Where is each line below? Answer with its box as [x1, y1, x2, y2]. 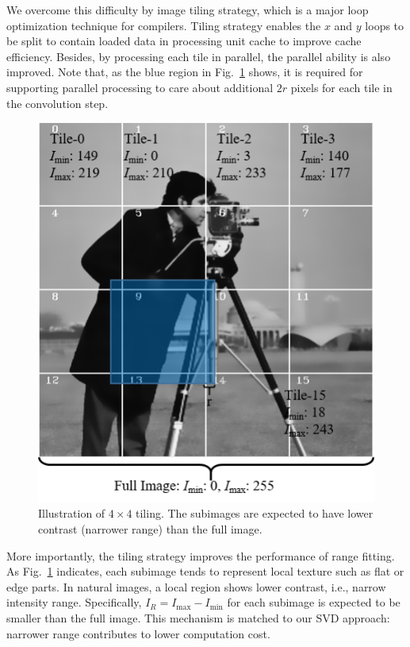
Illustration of [38, 505, 105, 522]
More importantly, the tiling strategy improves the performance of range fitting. [6, 547, 395, 564]
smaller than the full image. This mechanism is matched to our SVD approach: [6, 610, 390, 626]
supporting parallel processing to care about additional [6, 79, 274, 95]
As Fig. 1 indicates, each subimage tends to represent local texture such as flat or [6, 563, 404, 580]
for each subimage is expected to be [227, 594, 400, 610]
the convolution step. [6, 94, 109, 111]
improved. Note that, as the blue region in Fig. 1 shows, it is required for [6, 64, 363, 80]
